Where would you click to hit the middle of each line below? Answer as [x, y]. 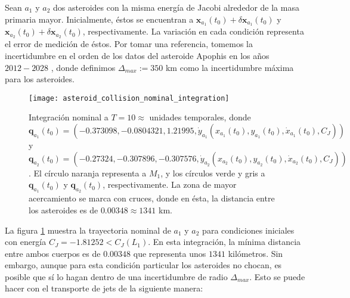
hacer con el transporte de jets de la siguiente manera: [104, 288]
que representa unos [170, 253]
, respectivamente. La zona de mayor [170, 184]
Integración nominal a [69, 117]
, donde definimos [83, 67]
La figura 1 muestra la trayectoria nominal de [88, 230]
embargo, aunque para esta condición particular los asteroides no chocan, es [143, 265]
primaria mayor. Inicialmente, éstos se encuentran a [99, 19]
